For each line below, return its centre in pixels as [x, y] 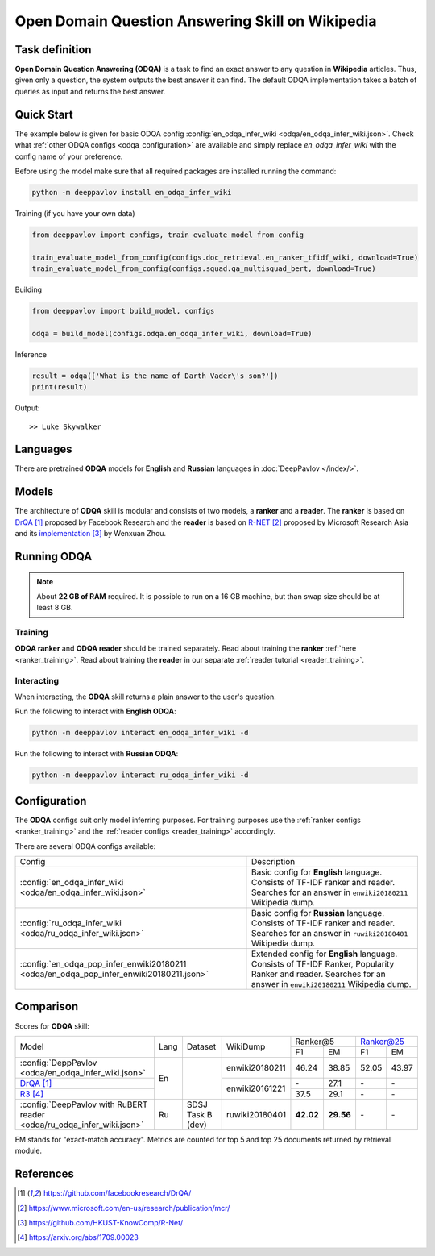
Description [273, 861]
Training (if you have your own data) [75, 213]
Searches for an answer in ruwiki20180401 [329, 933]
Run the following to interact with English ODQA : [95, 711]
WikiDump [246, 1046]
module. [29, 1151]
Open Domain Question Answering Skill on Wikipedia [196, 21]
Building [29, 289]
